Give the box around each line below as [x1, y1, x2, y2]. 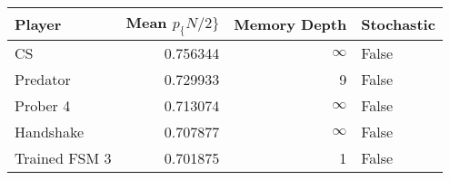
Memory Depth [234, 14, 347, 35]
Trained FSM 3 [15, 147, 112, 169]
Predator [15, 69, 71, 90]
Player [15, 14, 62, 35]
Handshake [15, 121, 85, 143]
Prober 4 [15, 95, 71, 117]
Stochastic [361, 14, 435, 35]
